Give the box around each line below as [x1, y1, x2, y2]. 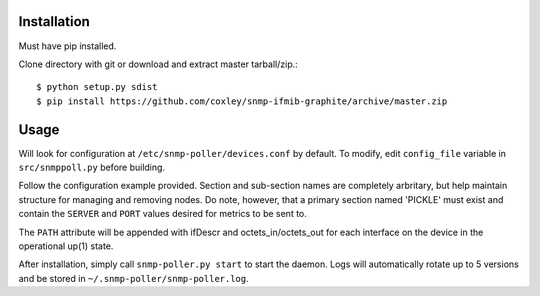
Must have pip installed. [18, 40, 117, 52]
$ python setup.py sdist [36, 81, 158, 93]
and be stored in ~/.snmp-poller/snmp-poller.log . [18, 272, 249, 284]
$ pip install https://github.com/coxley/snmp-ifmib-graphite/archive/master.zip [36, 95, 448, 107]
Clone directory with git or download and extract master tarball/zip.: [18, 58, 299, 70]
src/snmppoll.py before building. [18, 161, 165, 173]
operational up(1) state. [18, 240, 114, 252]
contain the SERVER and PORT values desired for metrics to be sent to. [18, 208, 307, 220]
